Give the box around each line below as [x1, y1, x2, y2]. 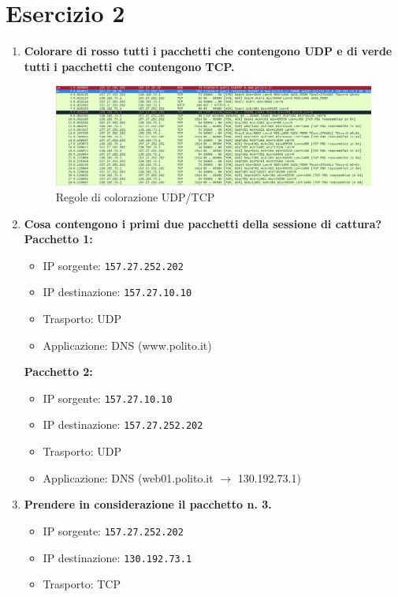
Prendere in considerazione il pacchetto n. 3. [24, 496, 272, 513]
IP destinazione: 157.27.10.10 [43, 283, 192, 300]
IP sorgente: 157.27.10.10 [43, 389, 173, 406]
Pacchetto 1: [24, 231, 93, 247]
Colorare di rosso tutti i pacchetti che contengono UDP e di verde [24, 43, 392, 59]
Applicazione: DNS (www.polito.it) [43, 336, 212, 353]
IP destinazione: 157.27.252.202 [43, 416, 203, 433]
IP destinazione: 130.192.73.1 [43, 549, 192, 565]
